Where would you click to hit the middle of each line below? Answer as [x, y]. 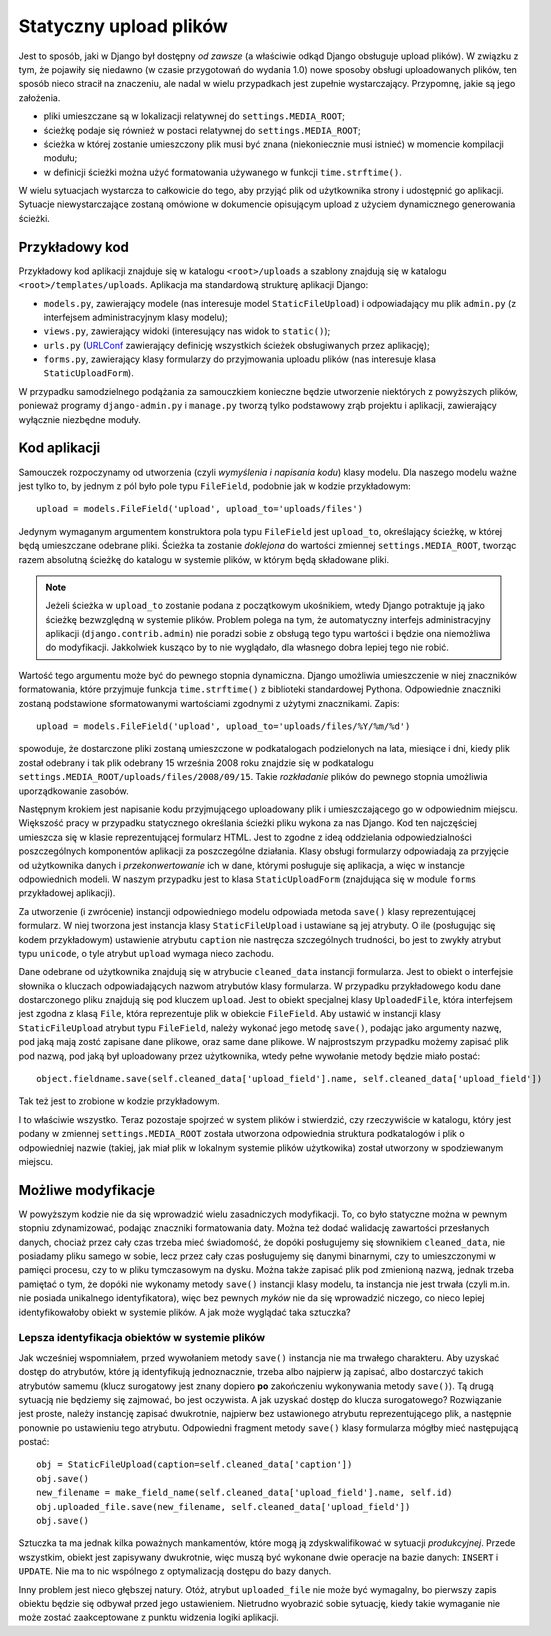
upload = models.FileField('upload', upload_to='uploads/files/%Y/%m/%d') [223, 726]
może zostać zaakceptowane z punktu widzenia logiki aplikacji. [148, 1617]
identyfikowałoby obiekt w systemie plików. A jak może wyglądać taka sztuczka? [185, 1312]
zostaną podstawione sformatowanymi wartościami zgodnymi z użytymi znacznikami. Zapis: [209, 703]
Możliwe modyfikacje [87, 1190]
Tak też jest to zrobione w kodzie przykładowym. [119, 1101]
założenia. [39, 97]
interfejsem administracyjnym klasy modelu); [136, 317]
